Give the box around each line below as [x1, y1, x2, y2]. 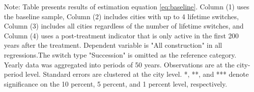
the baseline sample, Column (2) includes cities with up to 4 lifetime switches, [4, 11, 239, 21]
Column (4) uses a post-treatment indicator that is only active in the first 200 [4, 30, 239, 40]
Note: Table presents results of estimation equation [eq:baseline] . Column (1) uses [4, 1, 250, 11]
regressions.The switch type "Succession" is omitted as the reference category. [4, 49, 236, 60]
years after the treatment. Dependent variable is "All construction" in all [4, 40, 222, 50]
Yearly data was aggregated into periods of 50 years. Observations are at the [4, 59, 235, 69]
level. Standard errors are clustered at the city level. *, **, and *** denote [25, 69, 249, 79]
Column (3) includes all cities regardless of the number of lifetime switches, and [4, 21, 244, 31]
